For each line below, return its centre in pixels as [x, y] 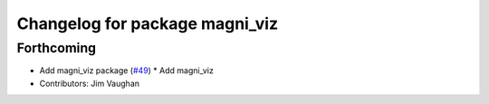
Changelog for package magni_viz [148, 24]
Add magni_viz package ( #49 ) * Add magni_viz [127, 71]
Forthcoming [57, 48]
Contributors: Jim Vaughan [90, 83]
